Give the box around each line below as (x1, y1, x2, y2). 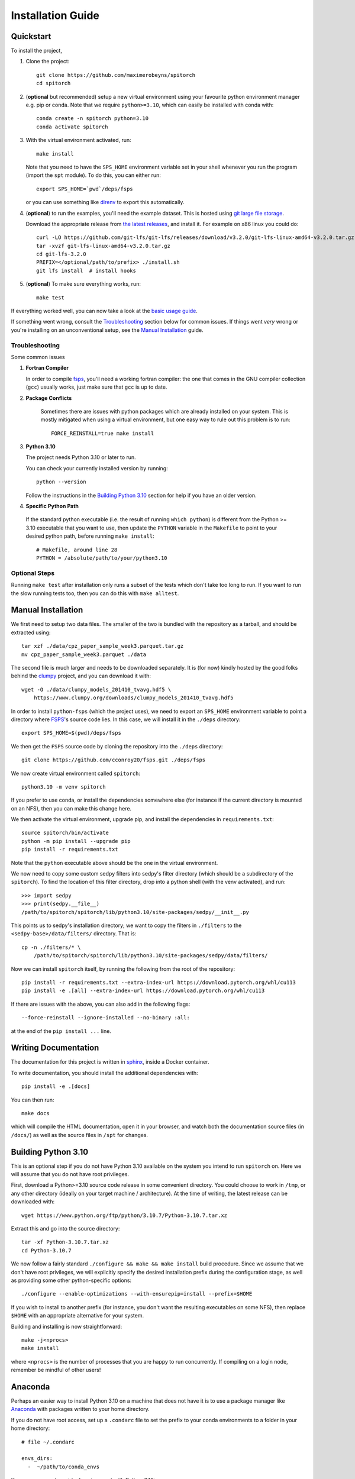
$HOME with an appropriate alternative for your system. (11, 1312, 144, 1319)
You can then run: (11, 1096, 54, 1103)
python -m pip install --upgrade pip (21, 838, 131, 844)
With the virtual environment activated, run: (25, 137, 131, 144)
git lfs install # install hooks (36, 267, 136, 274)
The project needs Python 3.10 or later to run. (25, 454, 136, 461)
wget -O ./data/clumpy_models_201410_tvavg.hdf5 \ (21, 686, 172, 693)
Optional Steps (11, 569, 55, 577)
